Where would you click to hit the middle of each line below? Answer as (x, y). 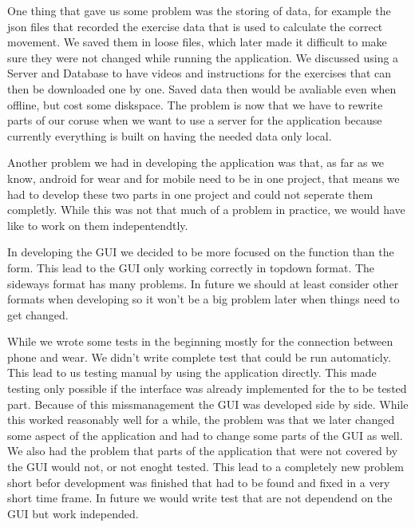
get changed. (38, 314)
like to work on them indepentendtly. (98, 225)
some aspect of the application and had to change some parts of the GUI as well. (205, 435)
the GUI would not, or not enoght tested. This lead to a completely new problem (206, 467)
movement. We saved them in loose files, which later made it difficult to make (197, 42)
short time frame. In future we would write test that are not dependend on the (200, 498)
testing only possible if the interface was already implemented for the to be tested (207, 388)
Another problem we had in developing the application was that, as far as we (196, 162)
